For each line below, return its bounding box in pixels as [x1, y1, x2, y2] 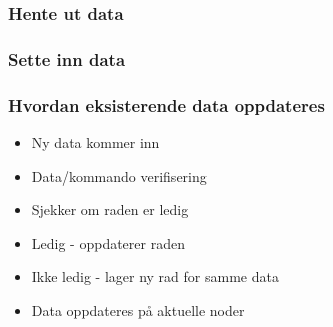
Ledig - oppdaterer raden [31, 232, 185, 253]
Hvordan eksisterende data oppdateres [8, 92, 325, 117]
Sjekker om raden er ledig [31, 199, 189, 220]
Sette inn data [8, 46, 126, 71]
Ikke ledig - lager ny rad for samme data [31, 266, 279, 287]
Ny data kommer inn [31, 131, 160, 152]
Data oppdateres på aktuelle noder [31, 299, 245, 320]
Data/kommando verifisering [31, 165, 207, 186]
